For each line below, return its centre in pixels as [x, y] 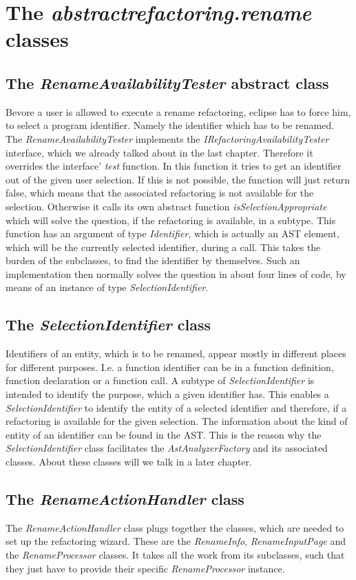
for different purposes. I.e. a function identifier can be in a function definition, [170, 367]
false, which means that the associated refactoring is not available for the [160, 193]
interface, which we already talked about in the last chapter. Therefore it [159, 152]
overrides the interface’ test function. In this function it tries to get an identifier [174, 166]
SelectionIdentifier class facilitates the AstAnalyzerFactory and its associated [167, 448]
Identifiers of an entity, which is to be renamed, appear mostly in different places [176, 353]
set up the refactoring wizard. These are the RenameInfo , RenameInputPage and [176, 541]
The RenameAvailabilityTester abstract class [167, 82]
